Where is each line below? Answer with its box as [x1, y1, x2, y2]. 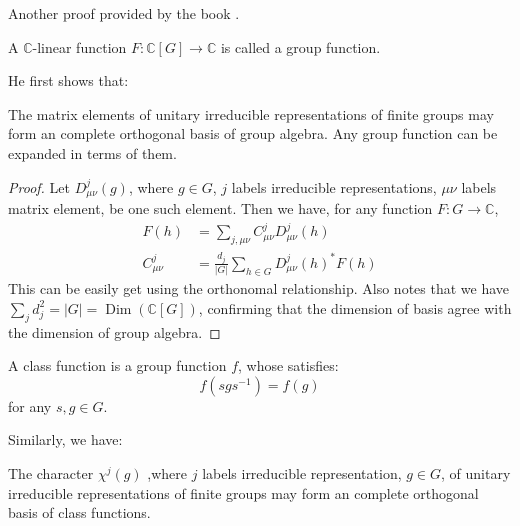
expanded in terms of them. [8, 142, 177, 163]
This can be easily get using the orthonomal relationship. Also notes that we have [8, 278, 510, 299]
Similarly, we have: [8, 429, 123, 450]
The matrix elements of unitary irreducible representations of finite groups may [8, 103, 494, 124]
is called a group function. [220, 36, 381, 57]
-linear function [32, 36, 127, 57]
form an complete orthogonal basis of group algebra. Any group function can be [8, 123, 498, 144]
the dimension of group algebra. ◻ [8, 321, 221, 342]
